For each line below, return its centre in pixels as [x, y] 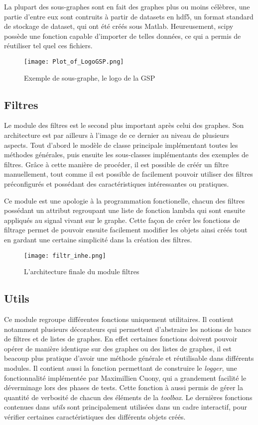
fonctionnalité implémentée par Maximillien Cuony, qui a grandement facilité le [125, 377]
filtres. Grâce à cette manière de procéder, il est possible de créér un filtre [116, 164]
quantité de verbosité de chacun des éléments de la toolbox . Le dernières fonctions [128, 397]
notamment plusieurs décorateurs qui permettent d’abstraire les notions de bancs [128, 329]
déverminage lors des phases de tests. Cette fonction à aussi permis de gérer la [124, 387]
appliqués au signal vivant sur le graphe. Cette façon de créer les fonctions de [122, 220]
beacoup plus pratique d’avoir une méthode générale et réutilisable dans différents [129, 358]
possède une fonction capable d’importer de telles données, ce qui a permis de [123, 36]
